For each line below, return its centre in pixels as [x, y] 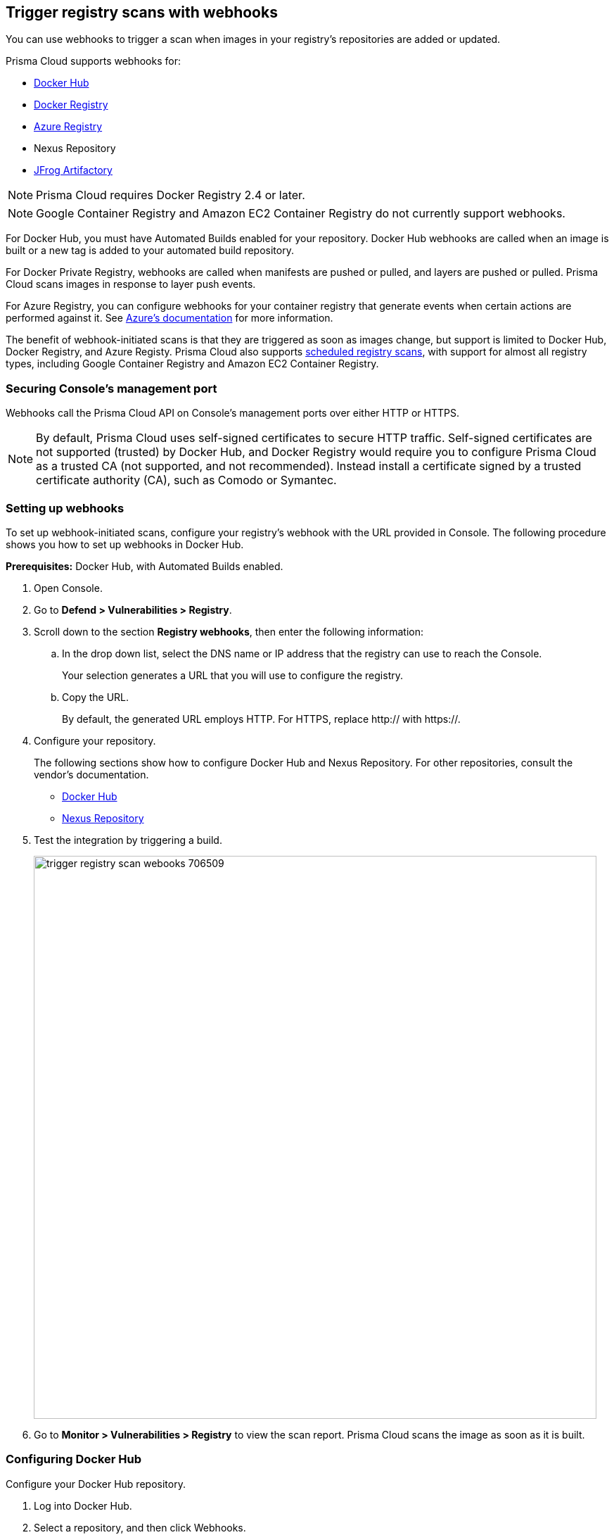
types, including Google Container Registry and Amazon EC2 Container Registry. [192, 364]
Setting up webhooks [65, 508]
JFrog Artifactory [73, 170]
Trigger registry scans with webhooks [142, 12]
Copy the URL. [96, 697]
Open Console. [68, 588]
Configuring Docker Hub [74, 1459]
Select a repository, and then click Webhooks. [140, 1527]
